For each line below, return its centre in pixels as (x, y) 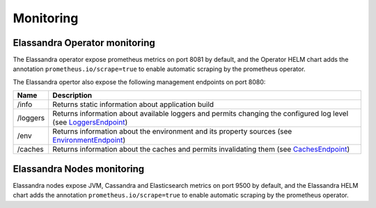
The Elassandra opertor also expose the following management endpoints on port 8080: (139, 82)
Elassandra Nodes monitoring (79, 169)
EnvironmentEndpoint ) (89, 141)
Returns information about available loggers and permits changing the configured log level (201, 113)
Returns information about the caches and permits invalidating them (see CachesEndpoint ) (201, 150)
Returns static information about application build (133, 104)
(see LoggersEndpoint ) (90, 122)
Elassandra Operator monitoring (84, 43)
